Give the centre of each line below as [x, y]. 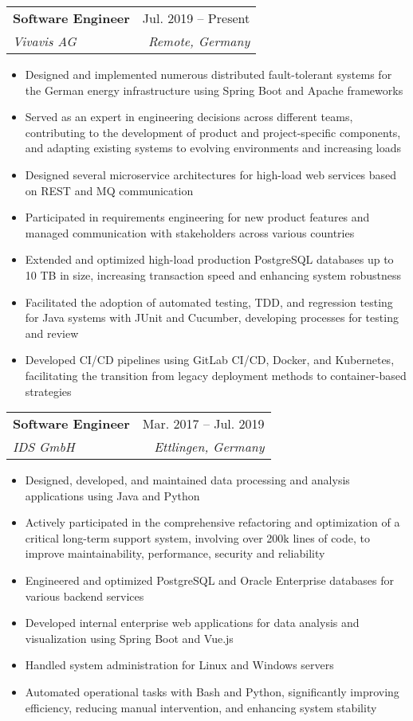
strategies [48, 391]
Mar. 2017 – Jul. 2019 [203, 424]
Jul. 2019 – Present [196, 18]
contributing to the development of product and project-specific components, [213, 132]
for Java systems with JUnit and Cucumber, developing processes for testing [212, 317]
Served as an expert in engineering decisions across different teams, [189, 117]
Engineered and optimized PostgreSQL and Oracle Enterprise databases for [209, 580]
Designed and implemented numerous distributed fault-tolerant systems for [208, 74]
